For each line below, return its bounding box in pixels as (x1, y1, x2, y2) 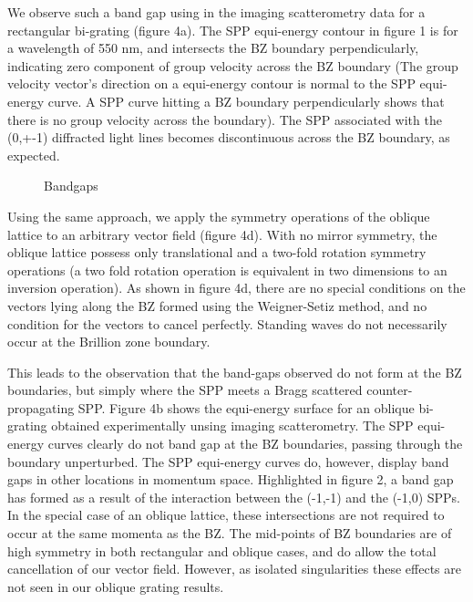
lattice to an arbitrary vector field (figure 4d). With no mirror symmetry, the (7, 224, 437, 244)
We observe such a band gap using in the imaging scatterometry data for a (7, 3, 426, 21)
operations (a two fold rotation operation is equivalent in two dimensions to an (7, 260, 447, 279)
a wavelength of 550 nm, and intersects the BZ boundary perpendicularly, (7, 38, 419, 57)
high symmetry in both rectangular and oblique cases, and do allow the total (7, 541, 437, 560)
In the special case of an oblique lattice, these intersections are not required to (7, 505, 445, 524)
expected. (7, 145, 60, 164)
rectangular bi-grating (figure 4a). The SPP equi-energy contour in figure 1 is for (7, 20, 458, 39)
